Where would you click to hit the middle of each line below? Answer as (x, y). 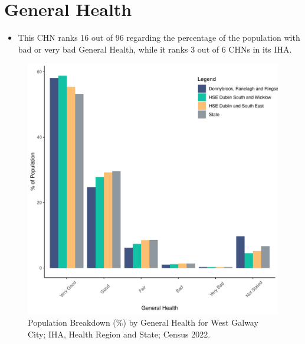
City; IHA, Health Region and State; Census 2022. (119, 334)
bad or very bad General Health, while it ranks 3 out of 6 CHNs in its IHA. (155, 49)
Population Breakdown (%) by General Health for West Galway (143, 322)
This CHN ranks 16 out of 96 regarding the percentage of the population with (159, 38)
